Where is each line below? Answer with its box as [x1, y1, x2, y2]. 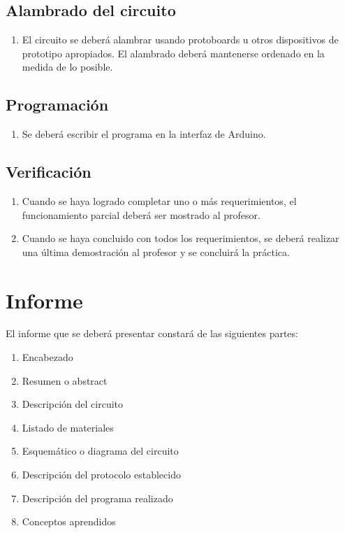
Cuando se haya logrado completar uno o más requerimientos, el [22, 193, 297, 208]
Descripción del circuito [22, 397, 124, 411]
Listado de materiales [22, 420, 114, 434]
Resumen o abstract [22, 373, 108, 388]
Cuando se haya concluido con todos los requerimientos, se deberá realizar [22, 231, 339, 246]
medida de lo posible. [22, 59, 113, 74]
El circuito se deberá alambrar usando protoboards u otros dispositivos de [22, 32, 339, 47]
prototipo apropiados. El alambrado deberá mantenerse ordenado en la [22, 45, 325, 60]
